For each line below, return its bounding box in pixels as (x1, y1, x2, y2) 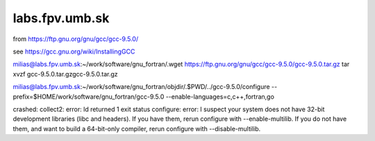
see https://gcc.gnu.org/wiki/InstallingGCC (12, 47, 135, 56)
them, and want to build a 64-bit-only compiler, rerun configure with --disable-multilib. (12, 124, 261, 133)
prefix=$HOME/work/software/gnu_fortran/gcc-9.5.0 (12, 92, 165, 101)
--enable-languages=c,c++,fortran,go (165, 92, 274, 101)
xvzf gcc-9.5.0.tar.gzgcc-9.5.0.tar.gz (12, 69, 118, 78)
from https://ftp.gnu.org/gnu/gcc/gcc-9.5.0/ (12, 35, 139, 43)
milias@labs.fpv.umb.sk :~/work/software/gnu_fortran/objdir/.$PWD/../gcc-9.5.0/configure (12, 83, 270, 91)
